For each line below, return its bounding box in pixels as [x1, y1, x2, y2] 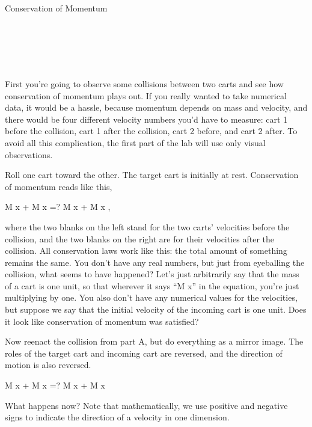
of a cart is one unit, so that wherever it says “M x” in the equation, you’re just [5, 279, 299, 292]
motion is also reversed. [5, 358, 91, 371]
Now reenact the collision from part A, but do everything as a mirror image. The [5, 335, 304, 348]
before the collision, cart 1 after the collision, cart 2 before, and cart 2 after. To [5, 124, 298, 137]
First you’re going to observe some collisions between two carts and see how [5, 77, 284, 90]
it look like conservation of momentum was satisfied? [5, 315, 199, 327]
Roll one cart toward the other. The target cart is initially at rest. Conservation [5, 168, 299, 181]
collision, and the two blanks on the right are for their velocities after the [5, 232, 275, 245]
